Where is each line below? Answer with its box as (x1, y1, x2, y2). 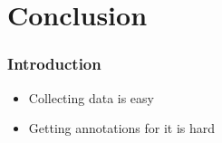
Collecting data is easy (28, 88, 154, 107)
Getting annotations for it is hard (28, 119, 216, 138)
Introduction (7, 52, 101, 75)
